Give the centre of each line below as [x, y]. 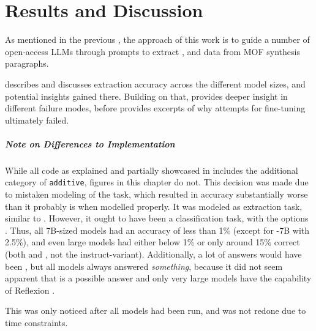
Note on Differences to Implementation [90, 143]
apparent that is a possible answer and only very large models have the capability [158, 278]
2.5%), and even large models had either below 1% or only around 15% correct [152, 242]
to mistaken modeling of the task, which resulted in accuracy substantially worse [156, 194]
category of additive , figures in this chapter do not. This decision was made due [157, 182]
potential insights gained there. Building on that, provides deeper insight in [146, 96]
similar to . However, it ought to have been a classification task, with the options [157, 218]
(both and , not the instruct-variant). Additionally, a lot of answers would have [153, 254]
